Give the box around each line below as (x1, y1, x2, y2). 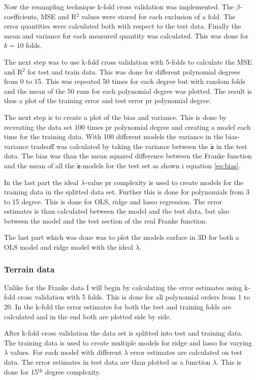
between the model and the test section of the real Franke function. (4, 215, 207, 226)
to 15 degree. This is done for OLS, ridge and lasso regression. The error (4, 196, 223, 206)
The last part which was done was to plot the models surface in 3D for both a (4, 232, 239, 242)
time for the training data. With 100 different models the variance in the (4, 131, 224, 142)
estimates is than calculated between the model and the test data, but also (4, 206, 229, 216)
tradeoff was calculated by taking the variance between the (31, 141, 208, 151)
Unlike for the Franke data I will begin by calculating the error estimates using (4, 282, 242, 292)
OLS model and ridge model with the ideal (4, 242, 133, 252)
